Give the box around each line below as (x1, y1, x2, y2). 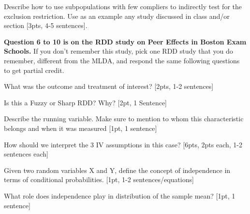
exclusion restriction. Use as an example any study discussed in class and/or (4, 11, 230, 21)
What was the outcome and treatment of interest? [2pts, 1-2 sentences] (4, 81, 214, 91)
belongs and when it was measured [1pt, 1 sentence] (4, 123, 157, 133)
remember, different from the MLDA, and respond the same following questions (4, 55, 240, 65)
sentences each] (4, 149, 48, 159)
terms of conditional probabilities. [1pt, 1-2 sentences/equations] (4, 174, 194, 185)
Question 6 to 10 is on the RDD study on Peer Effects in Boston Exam (4, 36, 247, 46)
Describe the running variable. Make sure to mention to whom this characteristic (4, 114, 244, 124)
